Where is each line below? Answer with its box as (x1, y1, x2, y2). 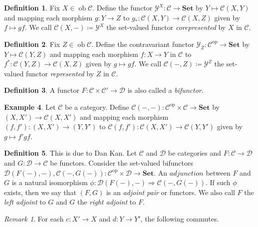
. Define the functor (92, 2, 153, 12)
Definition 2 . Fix (4, 38, 60, 49)
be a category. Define (64, 101, 129, 112)
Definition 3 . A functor (4, 85, 79, 95)
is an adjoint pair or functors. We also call (106, 187, 235, 197)
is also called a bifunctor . (127, 85, 204, 95)
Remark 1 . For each (4, 213, 64, 224)
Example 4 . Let (4, 101, 56, 112)
